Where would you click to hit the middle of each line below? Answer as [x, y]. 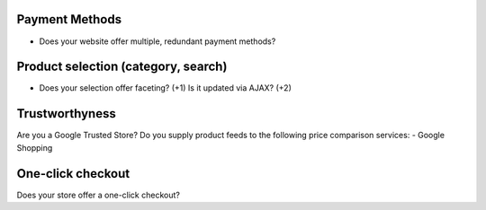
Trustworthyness [66, 114]
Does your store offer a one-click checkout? [98, 195]
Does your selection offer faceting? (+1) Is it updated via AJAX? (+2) [165, 88]
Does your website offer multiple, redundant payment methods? [157, 41]
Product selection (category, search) [122, 67]
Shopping [35, 147]
